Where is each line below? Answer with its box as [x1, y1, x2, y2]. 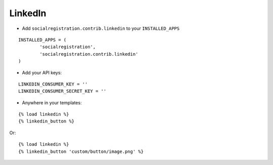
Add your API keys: [22, 69, 62, 75]
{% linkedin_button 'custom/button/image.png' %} [18, 148, 144, 154]
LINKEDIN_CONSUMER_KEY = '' [18, 81, 88, 87]
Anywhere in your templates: [22, 99, 82, 106]
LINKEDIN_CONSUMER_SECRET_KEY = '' [18, 89, 107, 94]
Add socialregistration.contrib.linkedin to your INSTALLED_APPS [22, 25, 179, 31]
